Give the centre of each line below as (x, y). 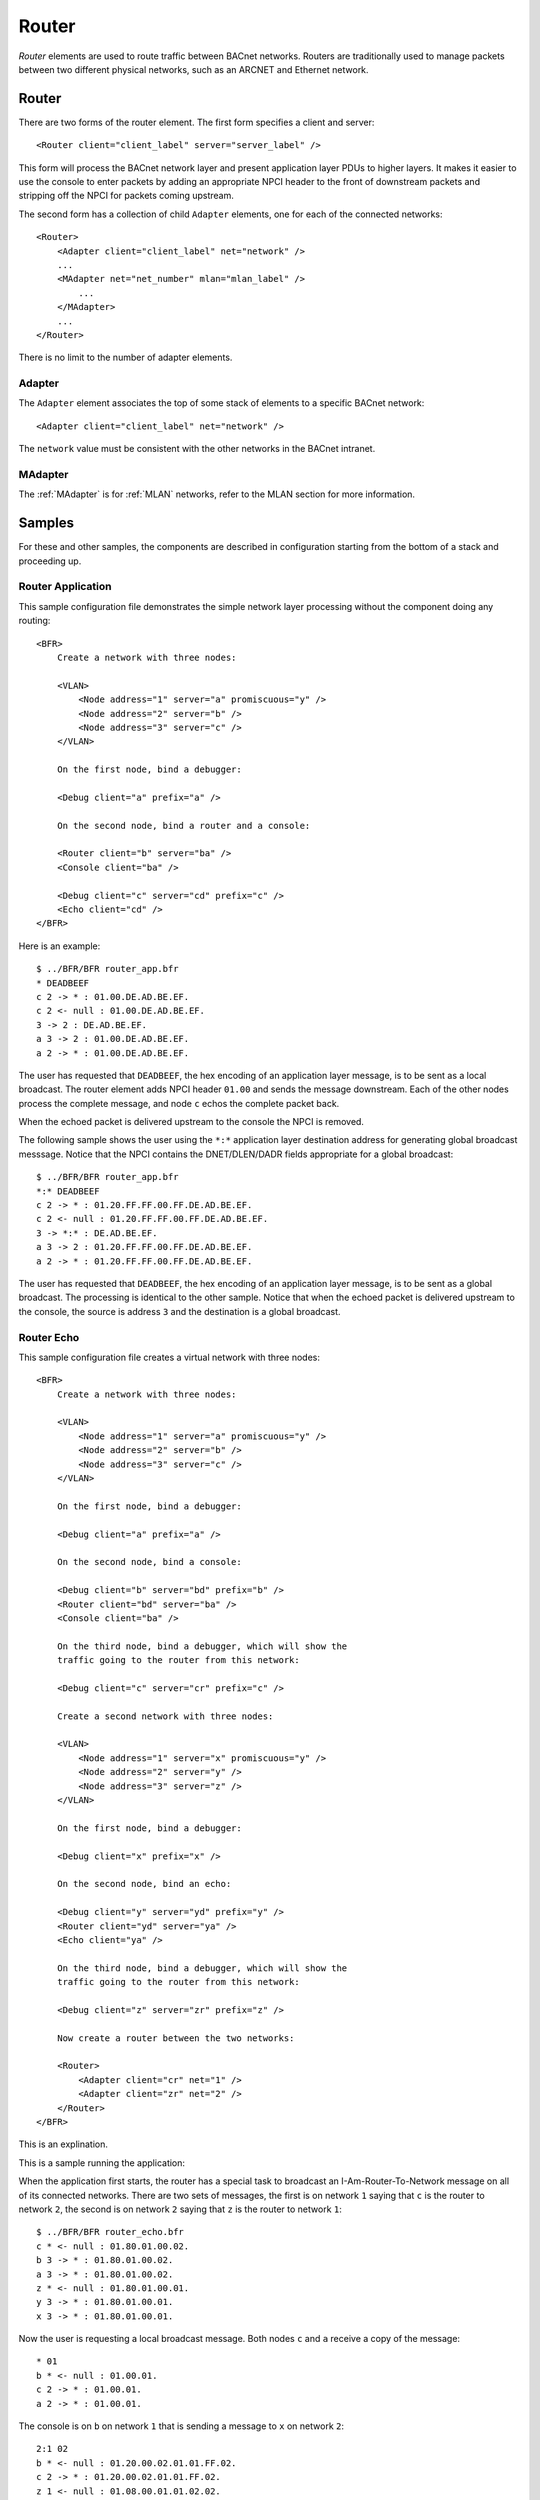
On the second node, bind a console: (149, 1562)
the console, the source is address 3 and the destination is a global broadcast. (179, 1311)
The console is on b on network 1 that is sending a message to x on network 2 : (181, 2426)
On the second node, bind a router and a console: (183, 825)
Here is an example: (59, 946)
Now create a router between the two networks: (175, 2038)
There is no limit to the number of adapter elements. (125, 357)
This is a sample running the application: (101, 2162)
